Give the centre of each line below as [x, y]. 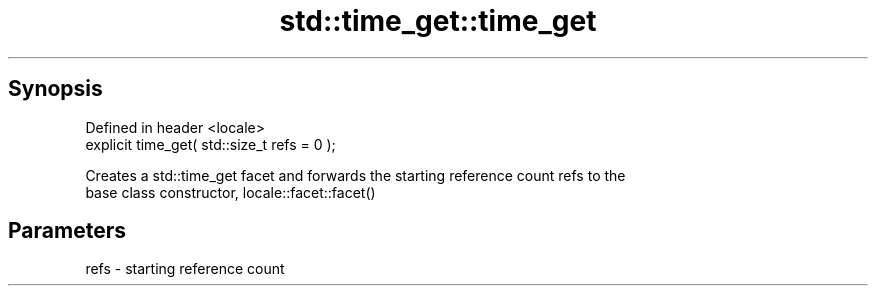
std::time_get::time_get [438, 21]
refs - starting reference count [185, 269]
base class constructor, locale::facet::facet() [230, 192]
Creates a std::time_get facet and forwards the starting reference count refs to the [355, 175]
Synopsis [55, 89]
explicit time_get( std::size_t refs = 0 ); [210, 144]
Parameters [67, 231]
